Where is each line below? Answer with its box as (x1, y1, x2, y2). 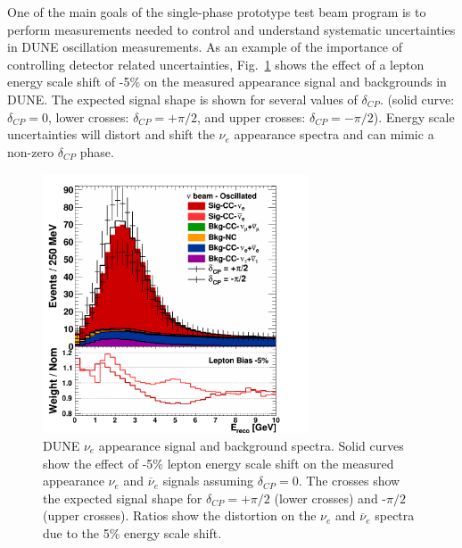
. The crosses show (298, 471, 400, 490)
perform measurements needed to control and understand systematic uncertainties (7, 20, 456, 38)
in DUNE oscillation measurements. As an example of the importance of (7, 37, 402, 56)
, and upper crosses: (197, 107, 306, 126)
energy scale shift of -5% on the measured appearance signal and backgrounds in (7, 72, 447, 91)
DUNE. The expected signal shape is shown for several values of (7, 89, 358, 108)
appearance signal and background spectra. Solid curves (98, 436, 404, 454)
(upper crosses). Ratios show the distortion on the (43, 506, 317, 525)
